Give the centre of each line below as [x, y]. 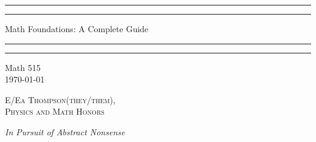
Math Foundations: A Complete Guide [77, 29]
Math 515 [23, 67]
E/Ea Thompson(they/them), [60, 99]
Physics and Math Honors [55, 111]
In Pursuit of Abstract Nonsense [65, 131]
